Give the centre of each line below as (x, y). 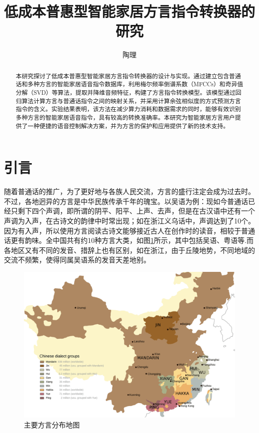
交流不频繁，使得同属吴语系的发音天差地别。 (77, 260)
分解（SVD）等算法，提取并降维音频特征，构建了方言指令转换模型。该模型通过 (126, 93)
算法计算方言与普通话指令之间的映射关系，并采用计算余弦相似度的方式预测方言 (131, 101)
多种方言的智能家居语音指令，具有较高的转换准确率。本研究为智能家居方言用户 (125, 117)
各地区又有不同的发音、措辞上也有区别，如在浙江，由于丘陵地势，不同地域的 (129, 250)
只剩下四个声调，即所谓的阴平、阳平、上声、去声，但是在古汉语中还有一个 (133, 211)
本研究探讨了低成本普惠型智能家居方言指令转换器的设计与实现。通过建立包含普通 (128, 76)
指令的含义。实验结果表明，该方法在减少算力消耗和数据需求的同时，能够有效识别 (128, 109)
